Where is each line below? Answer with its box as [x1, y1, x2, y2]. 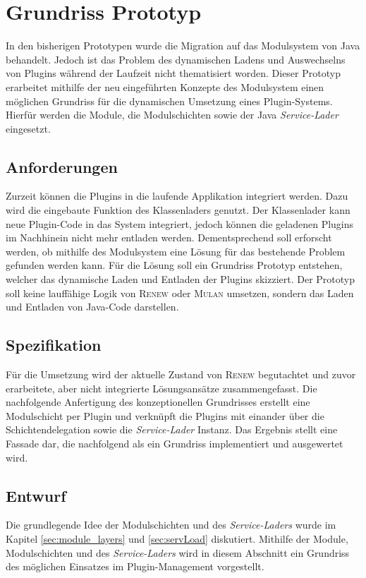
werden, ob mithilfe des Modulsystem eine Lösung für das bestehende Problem [6, 243, 346, 258]
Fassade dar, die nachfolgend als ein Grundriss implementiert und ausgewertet [6, 436, 343, 450]
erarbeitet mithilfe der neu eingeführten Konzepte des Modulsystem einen [6, 79, 324, 94]
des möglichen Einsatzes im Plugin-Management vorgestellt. [6, 559, 264, 574]
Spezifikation [6, 334, 102, 356]
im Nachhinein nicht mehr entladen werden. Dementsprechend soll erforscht [6, 230, 332, 245]
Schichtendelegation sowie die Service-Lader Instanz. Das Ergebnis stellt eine [6, 422, 338, 437]
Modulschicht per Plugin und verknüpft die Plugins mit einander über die [6, 408, 324, 423]
